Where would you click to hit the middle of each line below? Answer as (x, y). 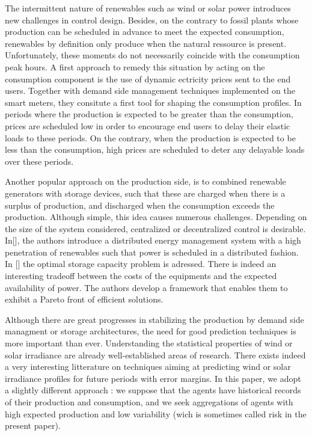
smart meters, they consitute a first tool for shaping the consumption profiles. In (153, 102)
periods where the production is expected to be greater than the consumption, (149, 114)
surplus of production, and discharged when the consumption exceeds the (140, 205)
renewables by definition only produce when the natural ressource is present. (146, 43)
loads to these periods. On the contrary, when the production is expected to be (150, 137)
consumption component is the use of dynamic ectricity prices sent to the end (148, 78)
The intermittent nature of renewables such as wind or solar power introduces (148, 8)
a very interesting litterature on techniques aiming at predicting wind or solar (148, 367)
